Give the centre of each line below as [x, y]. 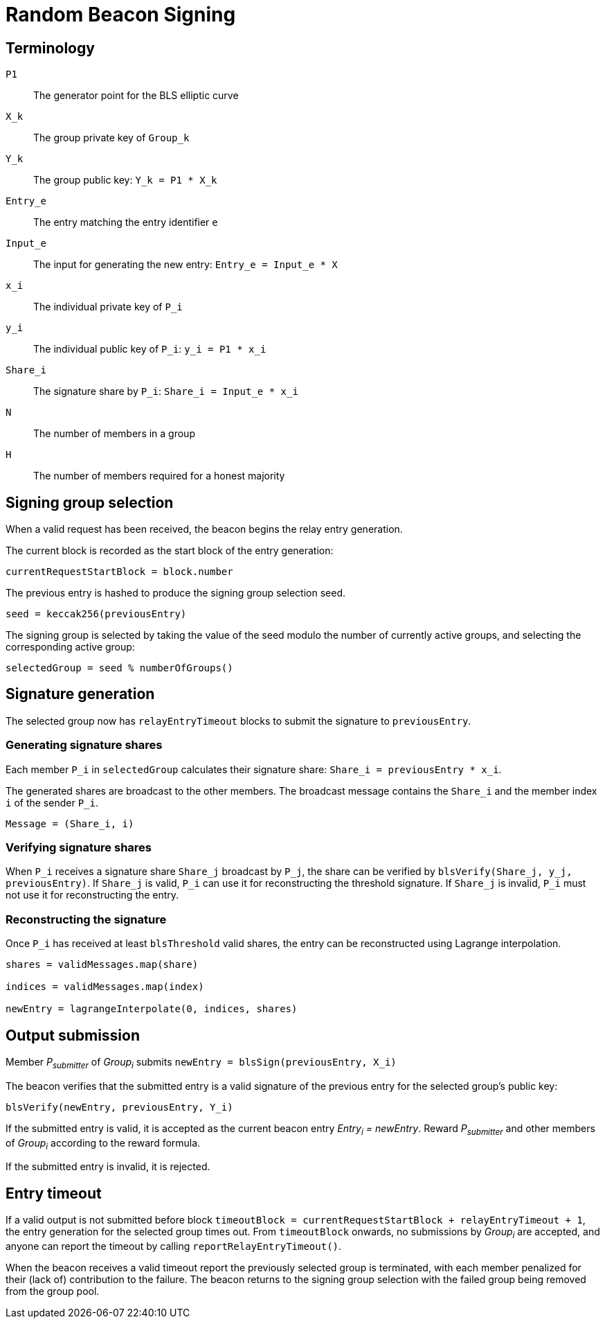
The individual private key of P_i [108, 307]
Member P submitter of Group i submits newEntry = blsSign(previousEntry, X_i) [201, 1063]
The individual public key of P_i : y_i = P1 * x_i [150, 349]
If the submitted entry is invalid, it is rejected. [108, 1167]
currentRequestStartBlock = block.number [119, 572]
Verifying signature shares [79, 847]
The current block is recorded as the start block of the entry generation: [170, 551]
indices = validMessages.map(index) [105, 987]
